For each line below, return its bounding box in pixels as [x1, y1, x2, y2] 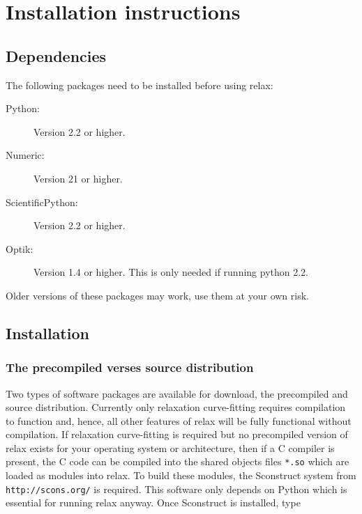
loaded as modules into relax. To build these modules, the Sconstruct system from [6, 468, 356, 483]
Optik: [6, 241, 33, 256]
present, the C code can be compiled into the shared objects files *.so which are [6, 454, 349, 469]
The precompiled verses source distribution [6, 359, 254, 376]
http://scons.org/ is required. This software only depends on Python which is [6, 481, 347, 496]
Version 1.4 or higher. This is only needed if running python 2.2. [33, 265, 309, 279]
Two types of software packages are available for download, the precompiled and [6, 386, 348, 400]
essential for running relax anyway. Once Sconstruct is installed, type [6, 495, 301, 510]
